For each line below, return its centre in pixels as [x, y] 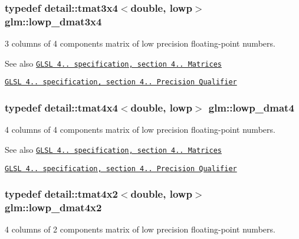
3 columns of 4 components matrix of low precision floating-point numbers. [140, 43]
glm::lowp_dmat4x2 [53, 207]
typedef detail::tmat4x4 [61, 107]
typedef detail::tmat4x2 [61, 194]
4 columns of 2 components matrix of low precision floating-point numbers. [140, 229]
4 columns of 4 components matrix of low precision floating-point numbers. [140, 130]
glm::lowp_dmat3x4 [53, 21]
